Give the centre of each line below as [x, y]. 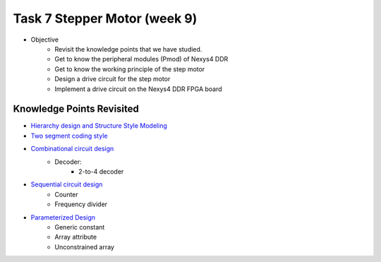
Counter [67, 194]
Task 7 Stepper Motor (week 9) [105, 18]
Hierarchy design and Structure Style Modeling [99, 126]
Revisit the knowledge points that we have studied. [128, 49]
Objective [45, 40]
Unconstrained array [84, 246]
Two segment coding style [69, 136]
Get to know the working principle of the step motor [130, 69]
